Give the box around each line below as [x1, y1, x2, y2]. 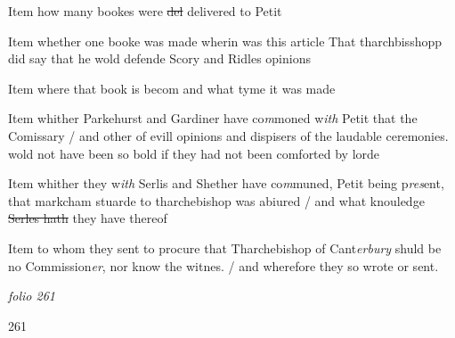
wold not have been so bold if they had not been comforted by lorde [8, 144, 380, 162]
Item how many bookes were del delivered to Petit [8, 2, 282, 20]
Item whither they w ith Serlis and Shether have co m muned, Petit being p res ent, [8, 174, 444, 193]
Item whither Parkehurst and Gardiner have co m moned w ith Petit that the [8, 109, 418, 128]
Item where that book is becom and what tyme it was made [8, 78, 336, 97]
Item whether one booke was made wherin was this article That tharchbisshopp [8, 31, 443, 50]
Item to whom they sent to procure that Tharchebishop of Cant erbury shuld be [8, 238, 442, 257]
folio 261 [8, 286, 55, 305]
